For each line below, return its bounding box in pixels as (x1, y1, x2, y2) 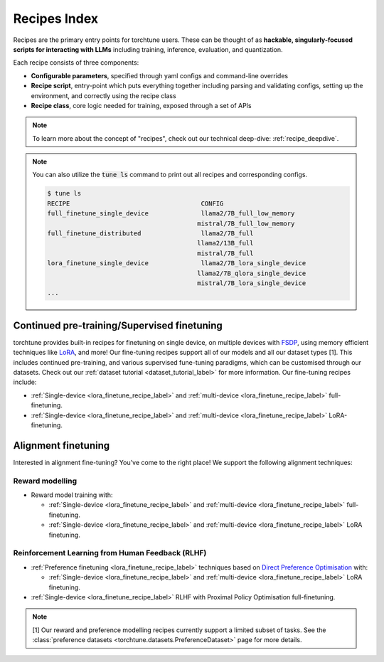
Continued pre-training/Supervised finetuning (13, 319, 223, 331)
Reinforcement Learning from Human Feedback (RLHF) (13, 548, 207, 558)
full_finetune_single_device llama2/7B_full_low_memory (47, 210, 295, 218)
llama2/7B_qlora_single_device (196, 269, 306, 277)
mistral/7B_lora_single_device (196, 279, 306, 287)
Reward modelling (13, 476, 78, 486)
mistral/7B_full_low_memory (196, 219, 295, 228)
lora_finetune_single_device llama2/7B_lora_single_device (47, 260, 306, 267)
